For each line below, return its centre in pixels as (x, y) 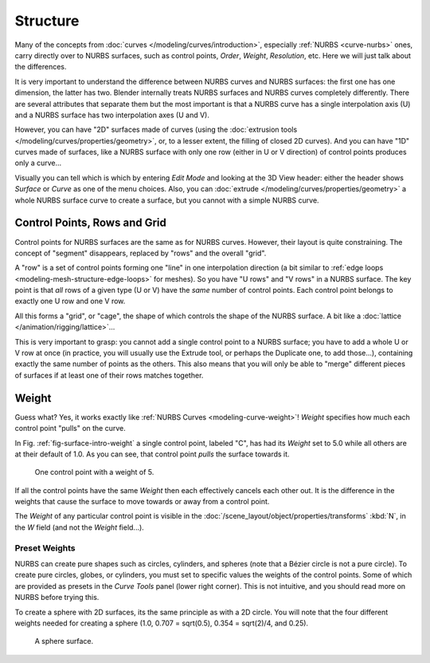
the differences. (41, 67)
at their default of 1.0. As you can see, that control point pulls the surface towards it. (152, 454)
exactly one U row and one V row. (70, 301)
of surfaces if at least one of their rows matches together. (109, 375)
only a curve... (38, 163)
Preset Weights (45, 548)
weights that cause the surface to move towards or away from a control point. (142, 502)
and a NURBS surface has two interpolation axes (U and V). (112, 115)
